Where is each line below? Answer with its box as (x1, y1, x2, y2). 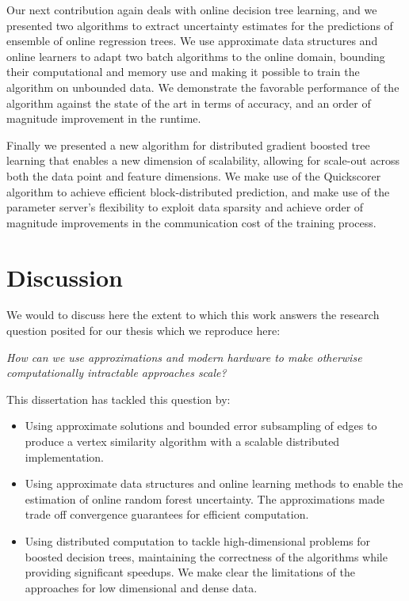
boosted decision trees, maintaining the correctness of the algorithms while (25, 548, 388, 565)
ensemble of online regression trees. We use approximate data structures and (6, 32, 378, 49)
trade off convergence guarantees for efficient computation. (25, 506, 309, 523)
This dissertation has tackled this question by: (6, 390, 231, 407)
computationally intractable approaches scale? (6, 364, 227, 381)
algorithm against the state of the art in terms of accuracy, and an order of (6, 94, 371, 111)
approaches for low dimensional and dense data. (25, 579, 258, 595)
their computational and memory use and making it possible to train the (6, 63, 360, 80)
